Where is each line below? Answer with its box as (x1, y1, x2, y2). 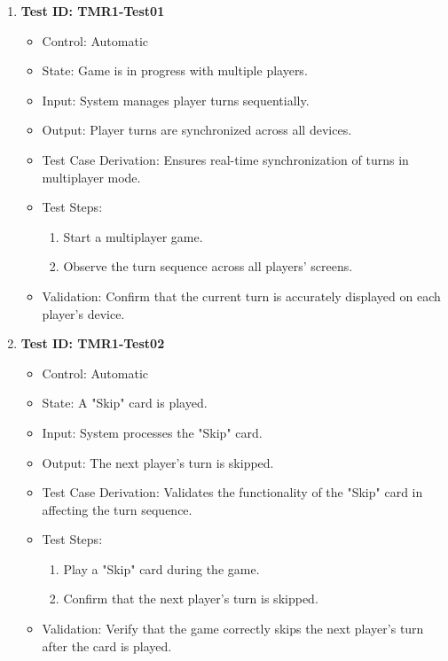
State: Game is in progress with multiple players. (42, 61, 308, 80)
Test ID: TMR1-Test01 (20, 2, 165, 19)
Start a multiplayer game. (63, 227, 203, 245)
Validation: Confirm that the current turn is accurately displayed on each (42, 286, 441, 305)
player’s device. (42, 304, 125, 323)
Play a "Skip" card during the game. (63, 559, 260, 578)
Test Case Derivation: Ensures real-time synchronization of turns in (42, 150, 409, 168)
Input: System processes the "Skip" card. (42, 423, 263, 441)
